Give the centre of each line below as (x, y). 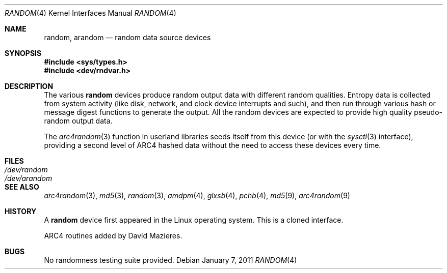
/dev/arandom (29, 178)
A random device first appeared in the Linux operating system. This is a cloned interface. (194, 220)
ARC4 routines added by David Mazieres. (113, 236)
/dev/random (26, 170)
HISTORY (21, 211)
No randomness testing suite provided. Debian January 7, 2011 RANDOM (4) (170, 260)
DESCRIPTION (29, 86)
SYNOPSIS (23, 53)
